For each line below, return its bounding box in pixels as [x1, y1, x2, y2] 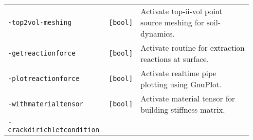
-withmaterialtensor [8, 100, 84, 108]
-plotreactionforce [8, 75, 80, 82]
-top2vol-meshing [8, 18, 72, 26]
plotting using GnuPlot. [140, 79, 222, 90]
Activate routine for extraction [140, 42, 245, 53]
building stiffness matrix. [140, 104, 225, 115]
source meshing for [140, 17, 204, 28]
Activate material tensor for [140, 93, 235, 104]
